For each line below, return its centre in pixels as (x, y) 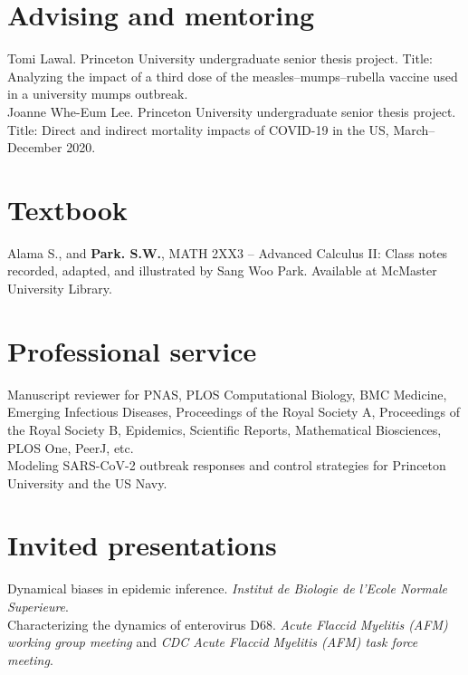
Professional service (132, 350)
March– (414, 129)
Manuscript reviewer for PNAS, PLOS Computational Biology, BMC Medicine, (227, 394)
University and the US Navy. (87, 482)
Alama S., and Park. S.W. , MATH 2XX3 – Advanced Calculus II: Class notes (228, 252)
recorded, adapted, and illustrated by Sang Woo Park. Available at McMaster (222, 270)
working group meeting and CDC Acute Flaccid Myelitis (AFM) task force (213, 642)
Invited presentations (142, 545)
